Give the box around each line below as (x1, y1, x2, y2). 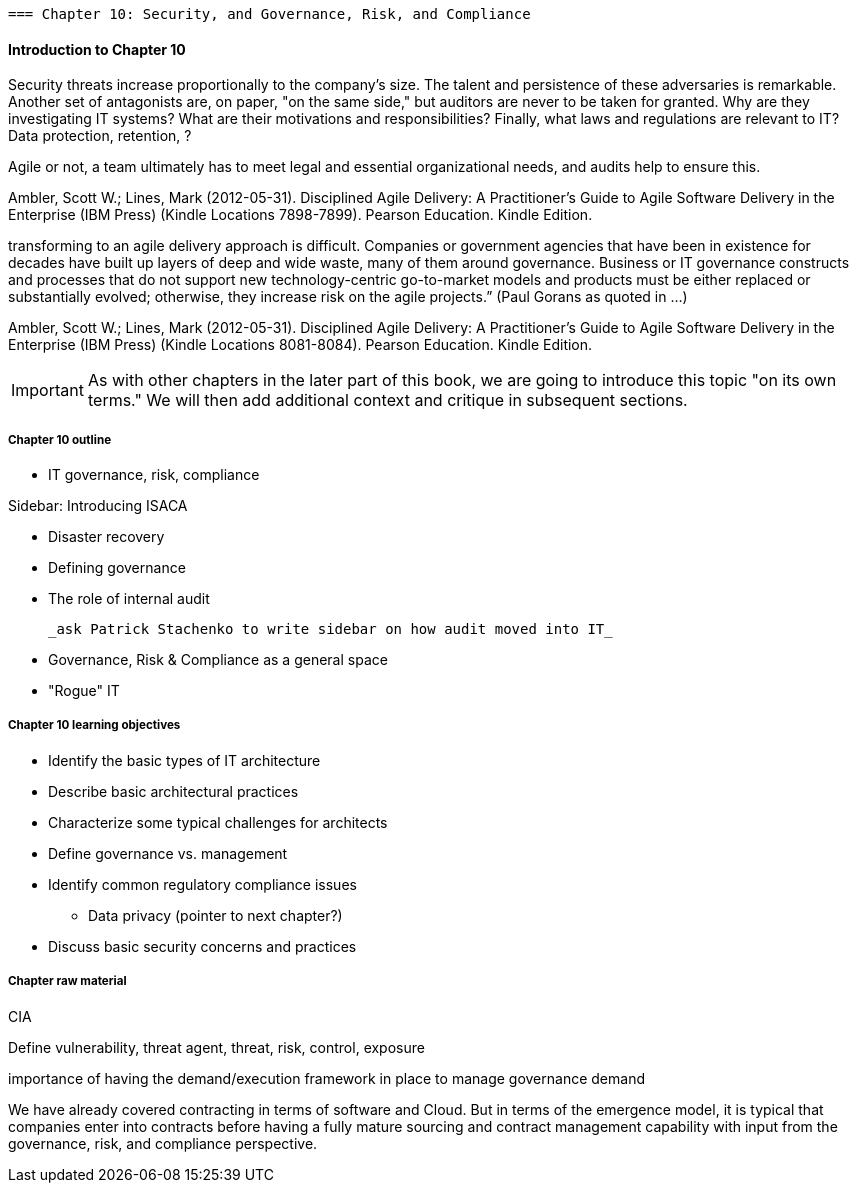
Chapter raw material (8, 974, 127, 989)
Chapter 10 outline (8, 432, 112, 447)
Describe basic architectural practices (48, 782, 299, 800)
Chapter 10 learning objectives (8, 718, 181, 733)
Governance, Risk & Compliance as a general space (48, 651, 388, 668)
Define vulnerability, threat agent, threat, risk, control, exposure (8, 1038, 425, 1056)
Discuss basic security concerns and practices (48, 937, 357, 955)
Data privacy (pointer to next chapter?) (88, 906, 343, 924)
